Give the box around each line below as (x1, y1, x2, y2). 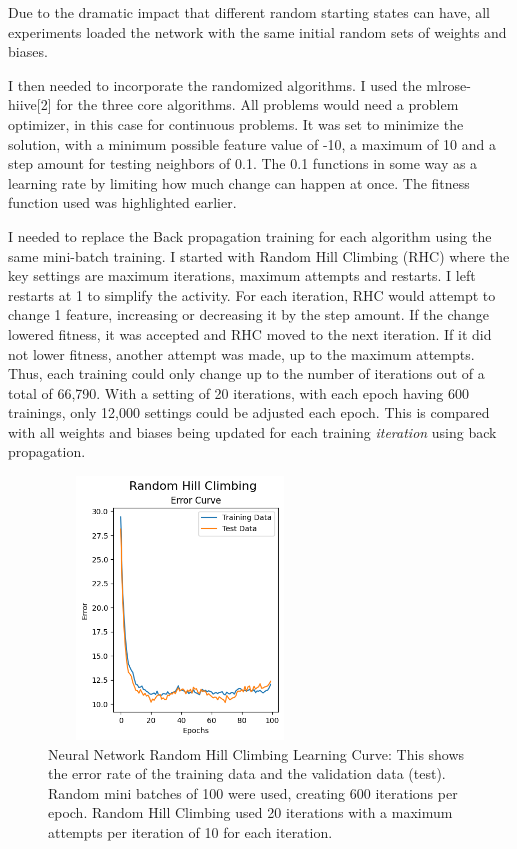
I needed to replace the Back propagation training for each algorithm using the (8, 225, 492, 246)
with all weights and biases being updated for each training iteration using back (8, 421, 497, 442)
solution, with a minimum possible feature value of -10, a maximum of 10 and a (8, 133, 496, 154)
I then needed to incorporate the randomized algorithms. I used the (8, 74, 422, 95)
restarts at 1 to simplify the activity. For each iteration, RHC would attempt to (8, 284, 496, 305)
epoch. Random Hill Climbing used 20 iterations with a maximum (48, 802, 453, 823)
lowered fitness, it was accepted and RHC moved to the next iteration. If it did (8, 323, 492, 344)
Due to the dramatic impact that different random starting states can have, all (8, 2, 491, 22)
